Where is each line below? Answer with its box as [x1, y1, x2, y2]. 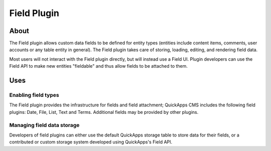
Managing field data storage [9, 121, 80, 128]
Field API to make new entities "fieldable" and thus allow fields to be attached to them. [9, 63, 188, 69]
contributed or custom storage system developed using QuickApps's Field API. [9, 139, 173, 145]
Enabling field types [9, 92, 60, 99]
